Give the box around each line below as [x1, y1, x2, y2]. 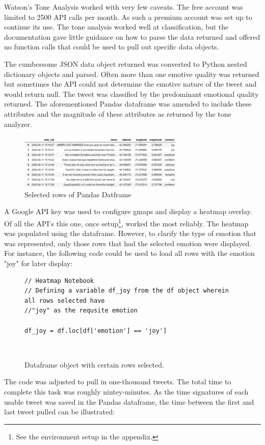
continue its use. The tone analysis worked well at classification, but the [4, 21, 229, 32]
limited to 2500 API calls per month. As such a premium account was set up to [4, 11, 252, 22]
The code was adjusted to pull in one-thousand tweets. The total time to [4, 376, 231, 387]
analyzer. [4, 118, 32, 129]
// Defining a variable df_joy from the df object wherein [24, 287, 229, 295]
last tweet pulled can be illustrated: [4, 406, 115, 417]
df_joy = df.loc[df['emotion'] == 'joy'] [24, 327, 167, 334]
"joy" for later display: [4, 258, 73, 269]
